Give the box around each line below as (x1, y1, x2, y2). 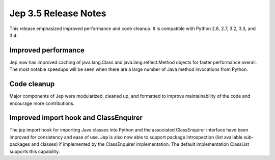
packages (9, 141, 31, 147)
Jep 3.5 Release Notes (9, 8, 106, 19)
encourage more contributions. (9, 100, 75, 106)
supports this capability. (9, 148, 60, 154)
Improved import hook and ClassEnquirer (9, 114, 143, 122)
